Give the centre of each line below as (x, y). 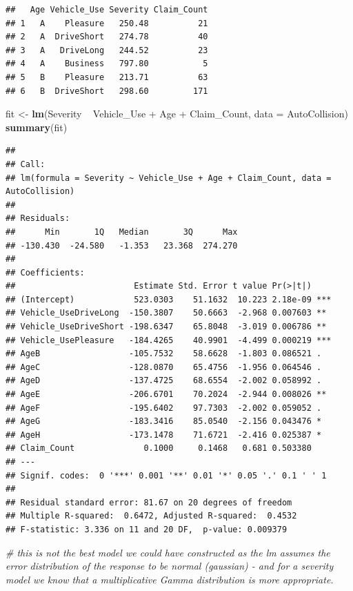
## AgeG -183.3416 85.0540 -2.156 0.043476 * (164, 422)
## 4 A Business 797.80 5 (107, 64)
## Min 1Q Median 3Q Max (122, 232)
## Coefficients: (45, 272)
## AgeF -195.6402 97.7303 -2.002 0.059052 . (164, 408)
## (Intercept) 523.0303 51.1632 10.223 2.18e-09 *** (169, 299)
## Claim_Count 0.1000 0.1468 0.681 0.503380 (159, 448)
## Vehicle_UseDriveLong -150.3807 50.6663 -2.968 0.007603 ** (166, 313)
